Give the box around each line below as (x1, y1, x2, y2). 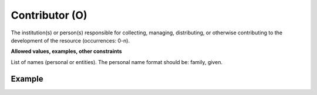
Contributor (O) (11, 9, 87, 22)
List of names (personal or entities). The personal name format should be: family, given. (11, 58, 223, 65)
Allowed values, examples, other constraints (11, 48, 123, 55)
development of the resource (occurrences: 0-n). (11, 37, 130, 44)
